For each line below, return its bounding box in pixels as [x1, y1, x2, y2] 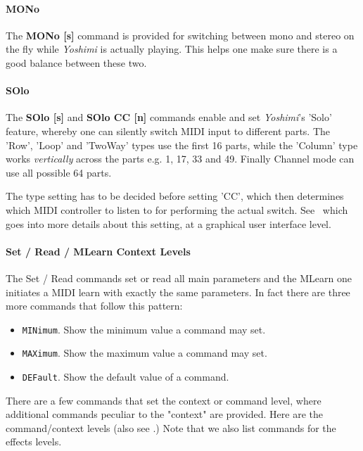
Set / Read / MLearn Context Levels [6, 243, 191, 258]
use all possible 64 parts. [6, 165, 112, 179]
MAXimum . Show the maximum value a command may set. [22, 345, 267, 360]
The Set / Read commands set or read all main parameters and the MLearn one [6, 270, 352, 285]
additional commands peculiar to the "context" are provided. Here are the [6, 407, 323, 421]
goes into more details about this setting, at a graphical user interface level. [6, 216, 331, 231]
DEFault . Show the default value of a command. [22, 369, 229, 384]
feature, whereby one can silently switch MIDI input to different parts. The [6, 123, 331, 138]
